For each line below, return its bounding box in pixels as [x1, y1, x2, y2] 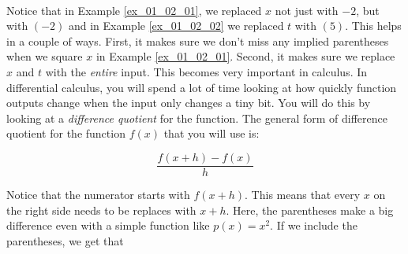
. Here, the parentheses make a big [226, 201, 394, 218]
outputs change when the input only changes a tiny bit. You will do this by [6, 94, 371, 111]
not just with [275, 2, 339, 18]
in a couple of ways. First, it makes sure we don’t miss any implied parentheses [6, 32, 389, 49]
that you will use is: [163, 125, 260, 142]
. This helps [345, 17, 402, 34]
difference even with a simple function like [6, 217, 210, 234]
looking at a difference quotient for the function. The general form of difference [6, 109, 387, 126]
